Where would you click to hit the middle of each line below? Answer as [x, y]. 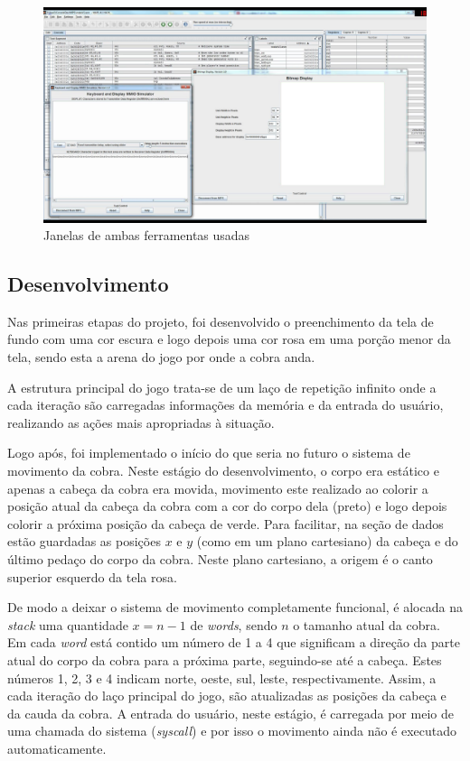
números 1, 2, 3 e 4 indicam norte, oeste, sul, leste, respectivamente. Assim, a [222, 677]
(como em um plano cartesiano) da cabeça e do [327, 541]
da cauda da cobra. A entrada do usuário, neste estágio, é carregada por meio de [230, 713]
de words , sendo [234, 624]
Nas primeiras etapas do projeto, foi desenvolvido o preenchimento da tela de [221, 321]
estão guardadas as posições [84, 541]
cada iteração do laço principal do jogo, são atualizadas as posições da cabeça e [227, 696]
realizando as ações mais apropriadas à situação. [141, 422]
